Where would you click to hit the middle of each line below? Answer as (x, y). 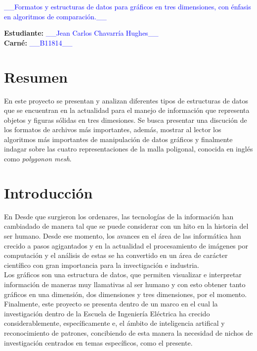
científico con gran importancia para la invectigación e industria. (102, 265)
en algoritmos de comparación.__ (55, 16)
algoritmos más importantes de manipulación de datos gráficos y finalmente (118, 139)
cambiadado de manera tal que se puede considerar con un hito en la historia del (126, 226)
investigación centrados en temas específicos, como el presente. (98, 342)
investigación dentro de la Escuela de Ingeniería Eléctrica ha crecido (107, 313)
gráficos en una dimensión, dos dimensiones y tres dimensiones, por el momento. (126, 294)
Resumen (36, 76)
